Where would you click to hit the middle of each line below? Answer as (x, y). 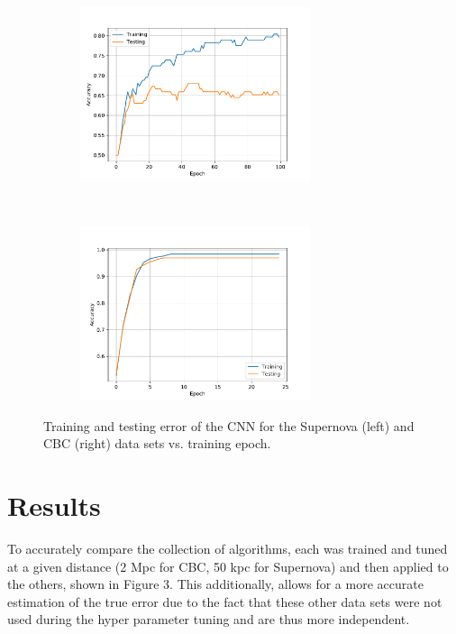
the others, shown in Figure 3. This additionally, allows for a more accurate (215, 584)
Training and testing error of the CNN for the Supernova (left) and (229, 425)
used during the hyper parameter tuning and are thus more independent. (209, 619)
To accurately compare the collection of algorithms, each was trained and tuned (228, 549)
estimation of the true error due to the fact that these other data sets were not (225, 601)
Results (54, 505)
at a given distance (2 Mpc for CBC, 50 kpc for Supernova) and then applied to (228, 566)
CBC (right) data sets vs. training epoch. (157, 443)
